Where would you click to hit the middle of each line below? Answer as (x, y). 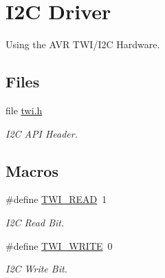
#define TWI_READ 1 (56, 199)
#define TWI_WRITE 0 (59, 245)
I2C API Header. (42, 133)
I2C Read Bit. (35, 222)
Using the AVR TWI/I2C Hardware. (83, 44)
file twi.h (24, 110)
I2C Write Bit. (36, 269)
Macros (32, 170)
